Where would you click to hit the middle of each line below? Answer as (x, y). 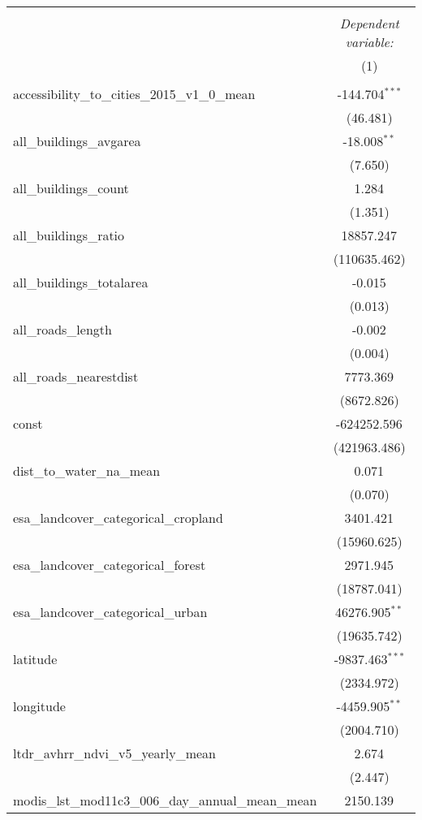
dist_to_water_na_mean (87, 470)
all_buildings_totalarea (81, 282)
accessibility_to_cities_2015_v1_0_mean (134, 94)
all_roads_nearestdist (76, 376)
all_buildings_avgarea (77, 141)
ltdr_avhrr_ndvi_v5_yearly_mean (115, 753)
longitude (39, 706)
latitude (35, 659)
